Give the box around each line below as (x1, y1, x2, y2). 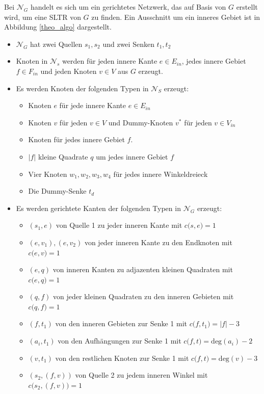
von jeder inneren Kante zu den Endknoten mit (84, 237, 232, 247)
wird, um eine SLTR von (4, 11, 81, 22)
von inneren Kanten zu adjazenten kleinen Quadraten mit (52, 264, 233, 275)
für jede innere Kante (59, 100, 126, 111)
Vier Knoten (28, 168, 67, 179)
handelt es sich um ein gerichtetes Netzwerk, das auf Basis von (30, 2, 226, 12)
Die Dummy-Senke (28, 186, 87, 196)
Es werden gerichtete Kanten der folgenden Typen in (16, 202, 181, 213)
